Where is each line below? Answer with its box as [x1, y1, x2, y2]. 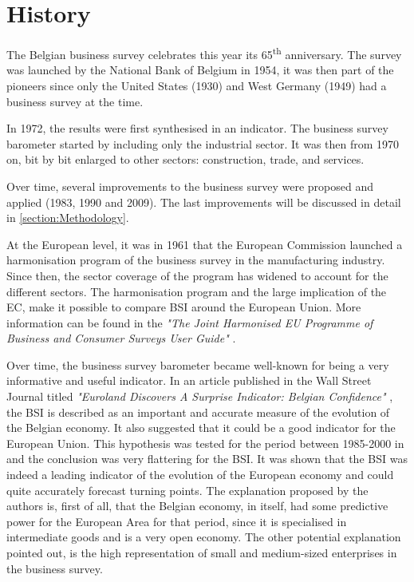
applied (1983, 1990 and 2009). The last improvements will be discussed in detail [6, 193, 401, 210]
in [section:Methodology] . [6, 209, 129, 226]
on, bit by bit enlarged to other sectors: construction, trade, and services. [6, 151, 365, 168]
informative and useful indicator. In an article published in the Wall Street [6, 372, 372, 389]
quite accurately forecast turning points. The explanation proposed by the [6, 481, 369, 498]
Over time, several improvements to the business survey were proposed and [6, 177, 373, 194]
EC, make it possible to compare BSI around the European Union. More [6, 299, 361, 315]
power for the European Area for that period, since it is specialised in [6, 513, 347, 529]
